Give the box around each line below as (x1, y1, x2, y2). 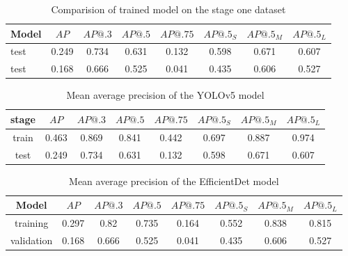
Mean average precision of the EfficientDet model (69, 173, 279, 188)
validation (10, 233, 53, 248)
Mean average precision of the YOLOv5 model (66, 88, 264, 102)
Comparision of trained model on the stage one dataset (51, 2, 286, 16)
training (15, 216, 49, 230)
